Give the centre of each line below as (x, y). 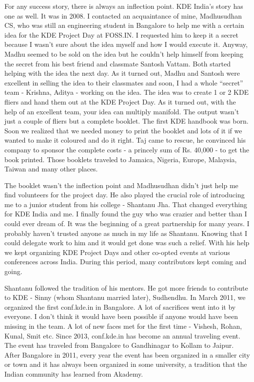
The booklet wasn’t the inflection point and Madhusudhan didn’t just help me (121, 185)
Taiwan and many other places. (51, 169)
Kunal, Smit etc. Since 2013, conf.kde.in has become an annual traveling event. (122, 335)
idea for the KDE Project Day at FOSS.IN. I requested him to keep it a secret (121, 34)
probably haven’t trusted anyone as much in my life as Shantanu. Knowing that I (126, 233)
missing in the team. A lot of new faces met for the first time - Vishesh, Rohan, (123, 326)
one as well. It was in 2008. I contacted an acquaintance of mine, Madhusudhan (123, 15)
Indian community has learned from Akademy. (74, 373)
